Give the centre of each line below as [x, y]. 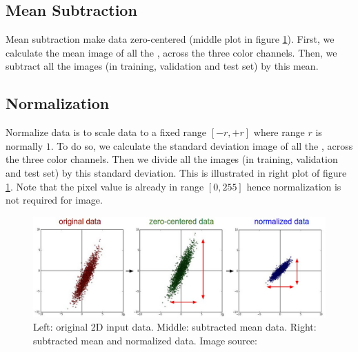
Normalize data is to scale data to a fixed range [106, 132]
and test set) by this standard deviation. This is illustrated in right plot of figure [176, 172]
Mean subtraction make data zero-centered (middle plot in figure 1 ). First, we [170, 39]
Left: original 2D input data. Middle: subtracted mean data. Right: [175, 327]
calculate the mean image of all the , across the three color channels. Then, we [171, 52]
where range [279, 132]
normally [24, 145]
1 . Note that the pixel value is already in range [105, 186]
